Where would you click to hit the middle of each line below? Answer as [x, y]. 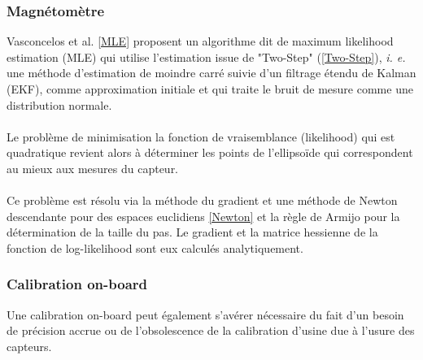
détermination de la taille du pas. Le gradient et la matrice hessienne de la [192, 232]
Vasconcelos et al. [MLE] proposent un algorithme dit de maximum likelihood [200, 41]
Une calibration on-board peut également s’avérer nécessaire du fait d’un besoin [205, 314]
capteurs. [29, 346]
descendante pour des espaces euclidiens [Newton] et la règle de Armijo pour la [203, 216]
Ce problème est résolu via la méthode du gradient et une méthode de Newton [202, 200]
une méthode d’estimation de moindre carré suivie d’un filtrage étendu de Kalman [211, 73]
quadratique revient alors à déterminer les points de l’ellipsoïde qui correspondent [210, 152]
